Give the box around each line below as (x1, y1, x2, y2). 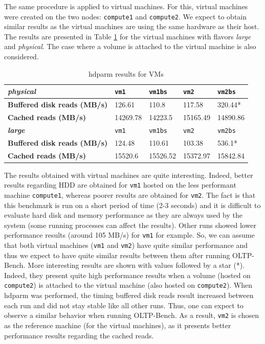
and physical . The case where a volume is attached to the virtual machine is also (4, 41, 256, 52)
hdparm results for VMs (88, 68, 164, 79)
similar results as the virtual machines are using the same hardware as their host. (4, 21, 259, 32)
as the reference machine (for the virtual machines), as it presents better (4, 319, 231, 330)
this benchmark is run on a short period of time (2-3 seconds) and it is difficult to (4, 199, 261, 210)
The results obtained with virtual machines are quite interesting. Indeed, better (4, 169, 253, 180)
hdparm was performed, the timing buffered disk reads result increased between (4, 290, 254, 301)
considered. (4, 51, 39, 62)
